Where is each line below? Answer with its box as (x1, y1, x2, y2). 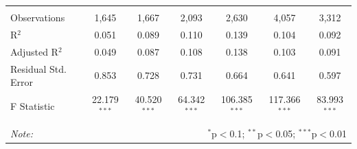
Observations (10, 10, 65, 24)
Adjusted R (10, 44, 58, 58)
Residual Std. (10, 61, 67, 76)
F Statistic (10, 98, 55, 113)
